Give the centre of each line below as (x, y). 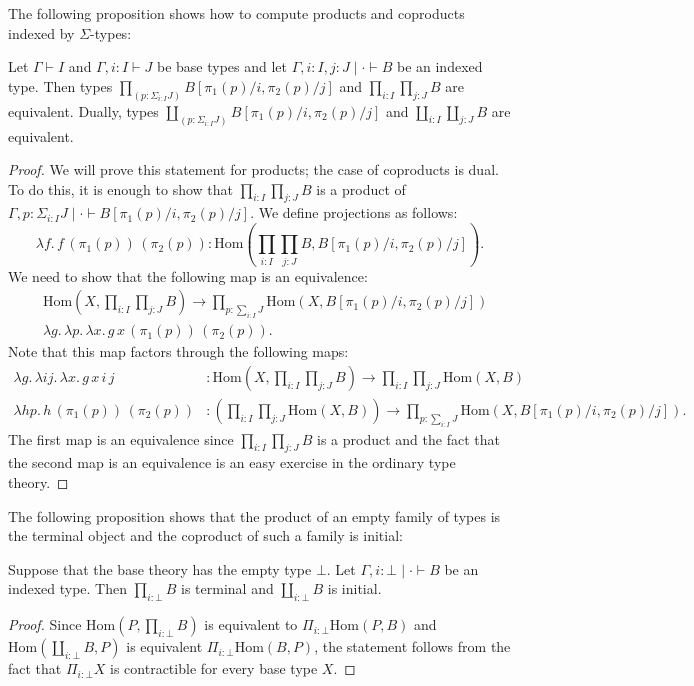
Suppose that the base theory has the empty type (160, 568)
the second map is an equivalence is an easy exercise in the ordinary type (232, 462)
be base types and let (221, 66)
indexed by (41, 32)
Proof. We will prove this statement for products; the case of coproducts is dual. (253, 169)
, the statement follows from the (412, 646)
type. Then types (60, 85)
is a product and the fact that (408, 438)
